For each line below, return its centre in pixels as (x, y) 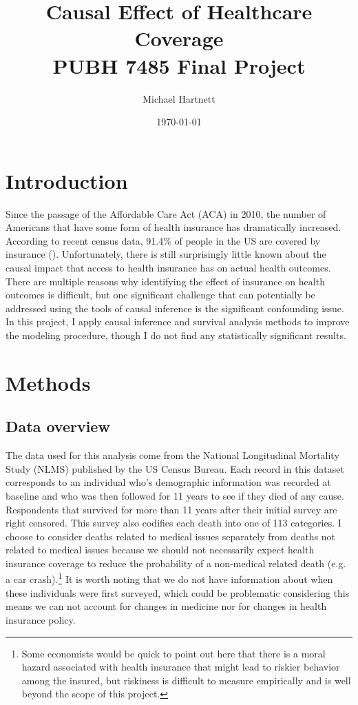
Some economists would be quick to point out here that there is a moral (173, 653)
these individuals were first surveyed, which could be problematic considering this (178, 592)
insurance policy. (41, 619)
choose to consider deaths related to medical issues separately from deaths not (171, 536)
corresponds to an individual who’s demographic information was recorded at (168, 482)
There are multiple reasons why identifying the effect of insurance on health (165, 281)
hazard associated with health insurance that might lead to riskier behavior (181, 667)
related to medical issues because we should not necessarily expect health (160, 550)
